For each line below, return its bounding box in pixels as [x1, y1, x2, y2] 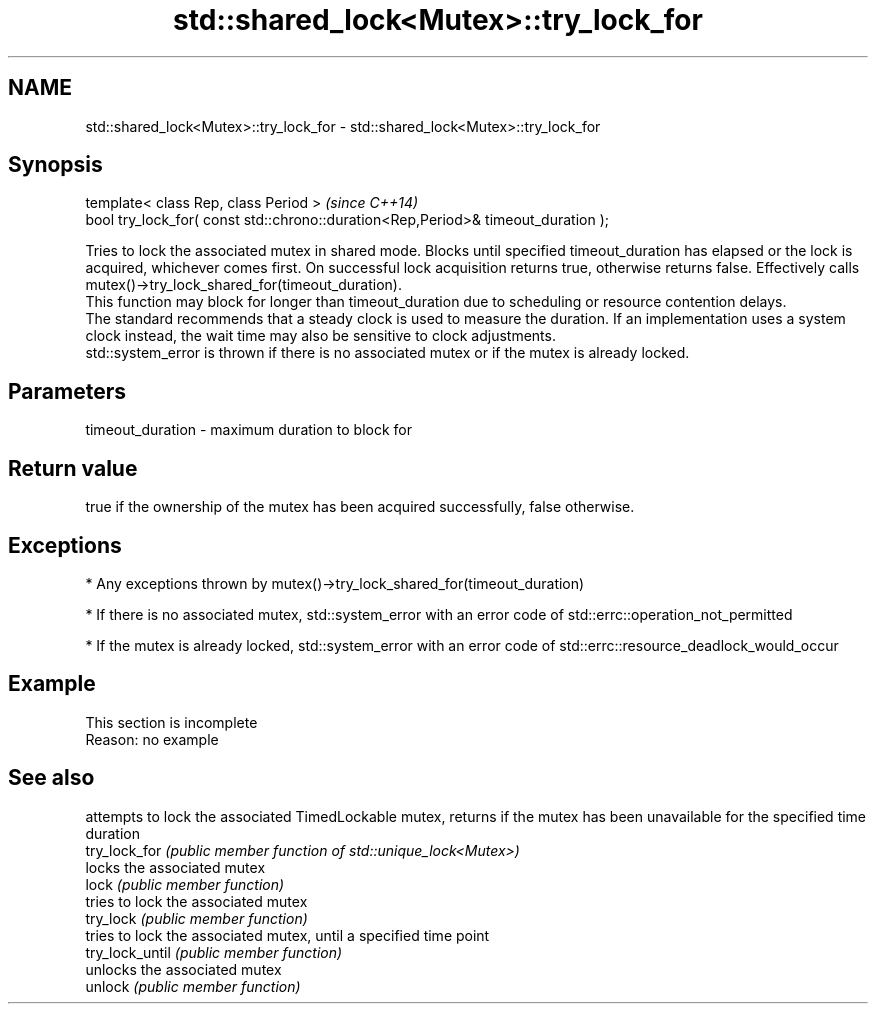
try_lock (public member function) [85, 909, 308, 927]
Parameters [8, 378, 126, 404]
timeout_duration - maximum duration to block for [85, 421, 413, 439]
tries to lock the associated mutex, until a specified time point [85, 926, 490, 944]
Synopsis [8, 152, 103, 178]
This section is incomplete [85, 713, 258, 731]
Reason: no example [85, 730, 219, 748]
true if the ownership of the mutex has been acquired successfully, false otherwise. [85, 498, 635, 516]
